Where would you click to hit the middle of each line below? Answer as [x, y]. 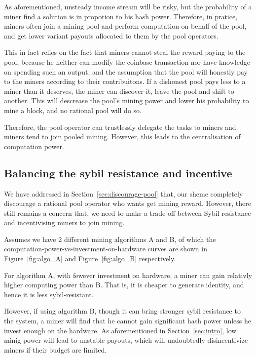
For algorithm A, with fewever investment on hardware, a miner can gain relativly [128, 275]
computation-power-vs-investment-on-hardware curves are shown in [106, 249]
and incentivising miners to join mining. [64, 222]
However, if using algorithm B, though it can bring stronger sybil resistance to [122, 311]
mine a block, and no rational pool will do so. [73, 110]
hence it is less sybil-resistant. [49, 294]
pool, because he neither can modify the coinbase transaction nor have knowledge [127, 61]
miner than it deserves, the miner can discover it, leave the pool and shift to [119, 91]
